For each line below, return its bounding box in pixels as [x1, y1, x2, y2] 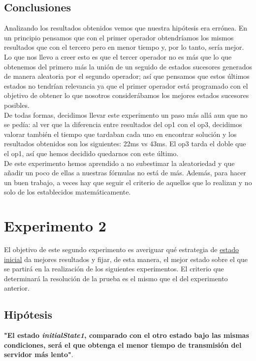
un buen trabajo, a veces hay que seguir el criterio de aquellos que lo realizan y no [4, 177, 252, 187]
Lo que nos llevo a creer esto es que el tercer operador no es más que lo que [4, 51, 232, 62]
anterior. [4, 283, 30, 293]
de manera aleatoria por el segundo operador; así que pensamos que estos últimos [4, 71, 250, 81]
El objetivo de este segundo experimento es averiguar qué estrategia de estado [4, 244, 239, 255]
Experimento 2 [4, 216, 106, 236]
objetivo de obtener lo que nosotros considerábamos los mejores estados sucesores [4, 90, 249, 100]
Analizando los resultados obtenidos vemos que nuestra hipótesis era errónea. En [4, 23, 248, 33]
